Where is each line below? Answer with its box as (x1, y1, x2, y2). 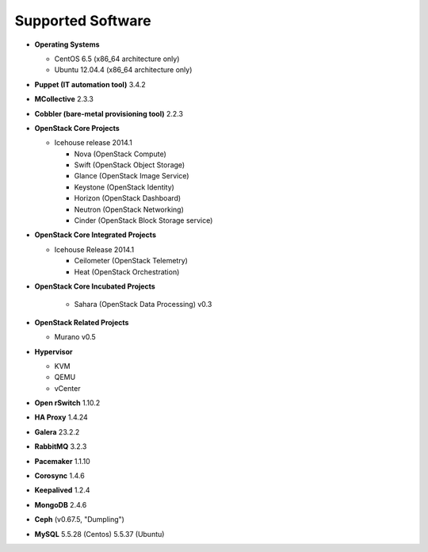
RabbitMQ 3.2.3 (34, 442, 87, 451)
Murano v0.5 (54, 332, 97, 342)
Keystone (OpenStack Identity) (74, 182, 174, 192)
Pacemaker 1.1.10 (34, 456, 90, 466)
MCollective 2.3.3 (34, 94, 94, 104)
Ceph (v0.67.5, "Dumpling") (34, 515, 124, 524)
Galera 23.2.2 (34, 427, 80, 436)
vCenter (54, 383, 81, 393)
